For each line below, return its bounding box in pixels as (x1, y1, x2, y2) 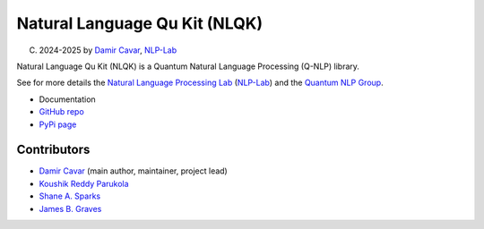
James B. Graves (39, 203, 102, 214)
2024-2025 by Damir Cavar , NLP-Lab (39, 45, 177, 55)
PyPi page (39, 119, 77, 130)
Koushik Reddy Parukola (39, 178, 129, 189)
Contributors (16, 142, 91, 157)
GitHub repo (39, 106, 84, 117)
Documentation (39, 94, 96, 105)
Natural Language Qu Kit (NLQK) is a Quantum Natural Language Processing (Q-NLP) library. (16, 61, 360, 72)
